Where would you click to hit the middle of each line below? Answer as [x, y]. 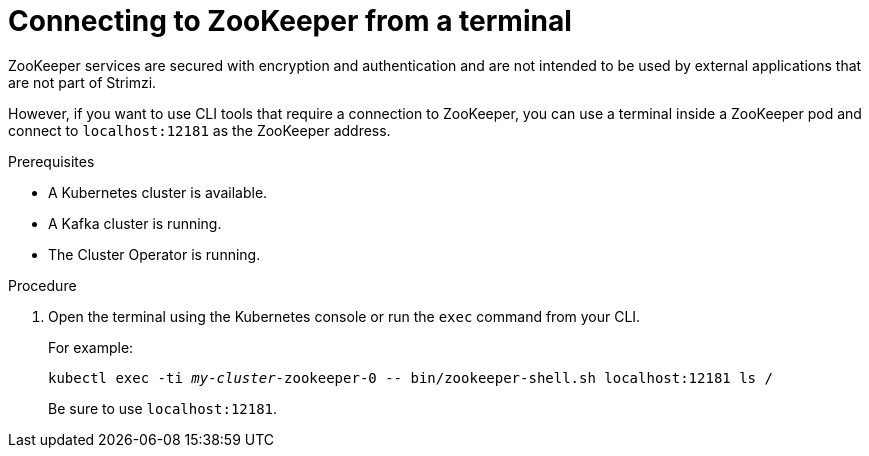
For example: [91, 347]
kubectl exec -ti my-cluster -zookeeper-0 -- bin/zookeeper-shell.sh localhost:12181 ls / [410, 377]
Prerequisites [51, 161]
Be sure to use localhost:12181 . [163, 408]
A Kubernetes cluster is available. [158, 192]
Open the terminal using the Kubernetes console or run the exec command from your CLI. [344, 316]
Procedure [42, 285]
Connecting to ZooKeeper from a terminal [290, 21]
